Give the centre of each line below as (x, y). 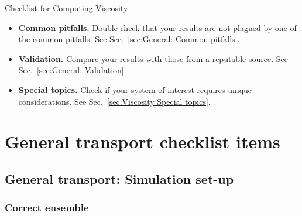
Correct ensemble (47, 208)
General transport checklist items (143, 141)
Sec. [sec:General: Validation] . (72, 70)
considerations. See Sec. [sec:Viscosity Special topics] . (114, 101)
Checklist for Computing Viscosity (66, 8)
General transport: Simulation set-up (119, 178)
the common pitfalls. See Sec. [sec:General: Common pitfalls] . (129, 39)
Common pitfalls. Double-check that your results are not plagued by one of (157, 27)
